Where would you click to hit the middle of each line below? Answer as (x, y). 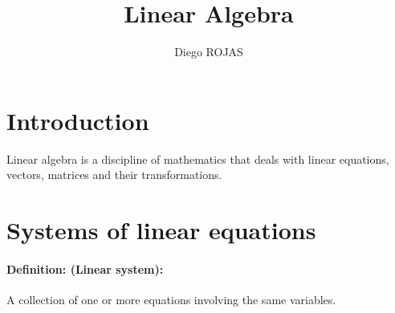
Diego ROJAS (209, 52)
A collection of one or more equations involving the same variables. (171, 300)
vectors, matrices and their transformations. (114, 175)
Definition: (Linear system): (85, 268)
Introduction (78, 120)
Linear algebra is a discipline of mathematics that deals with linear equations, (198, 159)
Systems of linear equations (161, 230)
